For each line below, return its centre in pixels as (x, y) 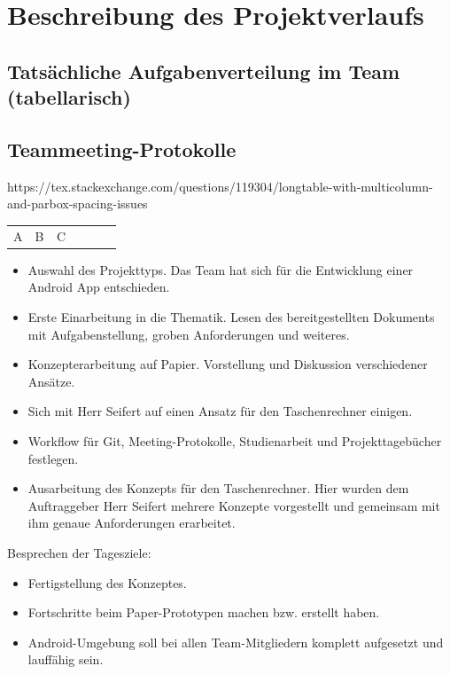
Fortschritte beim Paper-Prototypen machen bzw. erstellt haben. (204, 612)
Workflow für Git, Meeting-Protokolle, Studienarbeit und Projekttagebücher (235, 440)
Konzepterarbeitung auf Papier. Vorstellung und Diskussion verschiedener (228, 364)
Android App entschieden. (99, 287)
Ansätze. (51, 381)
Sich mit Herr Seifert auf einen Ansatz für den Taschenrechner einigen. (220, 411)
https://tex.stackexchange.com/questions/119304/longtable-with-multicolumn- (220, 186)
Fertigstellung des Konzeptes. (107, 582)
